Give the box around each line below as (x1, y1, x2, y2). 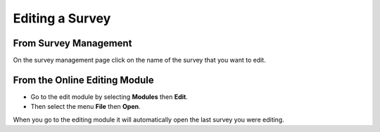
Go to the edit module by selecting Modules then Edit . (30, 92, 188, 101)
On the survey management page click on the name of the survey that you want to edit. (13, 56, 267, 65)
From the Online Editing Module (13, 74, 154, 86)
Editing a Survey (13, 11, 111, 26)
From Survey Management (13, 37, 132, 49)
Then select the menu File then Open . (30, 103, 141, 111)
